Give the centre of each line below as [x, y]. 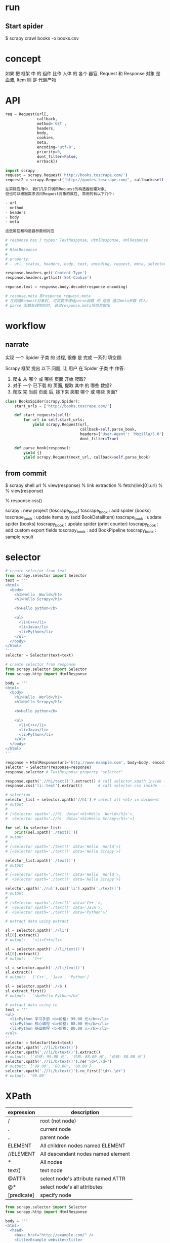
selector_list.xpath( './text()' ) [40, 860]
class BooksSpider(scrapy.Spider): [43, 401]
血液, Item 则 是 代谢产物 [31, 80]
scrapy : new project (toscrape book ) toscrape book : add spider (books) [78, 511]
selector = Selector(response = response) [49, 767]
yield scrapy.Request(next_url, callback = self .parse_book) [87, 457]
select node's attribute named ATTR [83, 1179]
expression [22, 1112]
